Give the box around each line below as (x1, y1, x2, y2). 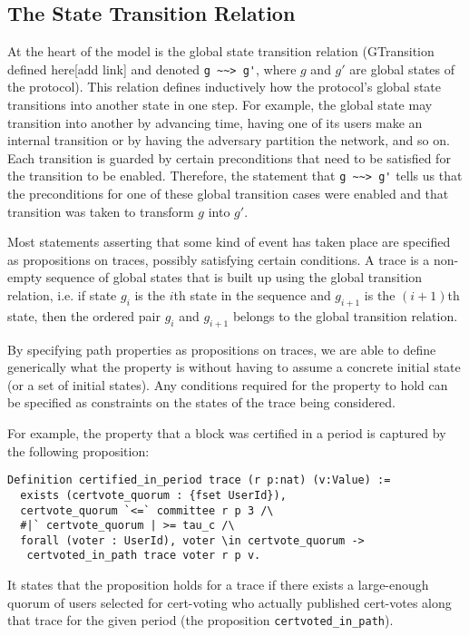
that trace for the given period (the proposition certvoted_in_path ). (7, 611, 394, 630)
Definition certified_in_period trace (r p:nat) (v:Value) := (7, 474, 391, 487)
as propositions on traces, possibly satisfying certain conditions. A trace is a (7, 250, 430, 269)
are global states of (349, 59, 454, 78)
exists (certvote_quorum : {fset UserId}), (20, 488, 287, 502)
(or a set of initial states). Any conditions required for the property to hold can (7, 375, 448, 394)
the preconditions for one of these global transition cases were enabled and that (7, 184, 449, 203)
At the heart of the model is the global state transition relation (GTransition (7, 42, 435, 61)
